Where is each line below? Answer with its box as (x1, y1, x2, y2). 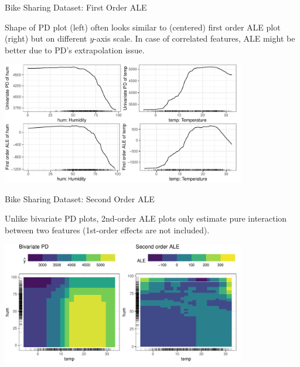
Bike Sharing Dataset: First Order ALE (5, 1, 147, 13)
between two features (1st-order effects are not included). (5, 223, 210, 236)
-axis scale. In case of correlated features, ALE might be (94, 32, 295, 45)
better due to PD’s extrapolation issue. (5, 43, 145, 56)
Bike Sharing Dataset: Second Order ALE (5, 192, 155, 205)
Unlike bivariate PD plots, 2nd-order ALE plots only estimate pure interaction (5, 212, 287, 225)
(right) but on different (5, 32, 87, 45)
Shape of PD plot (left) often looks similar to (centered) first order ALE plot (5, 21, 281, 33)
